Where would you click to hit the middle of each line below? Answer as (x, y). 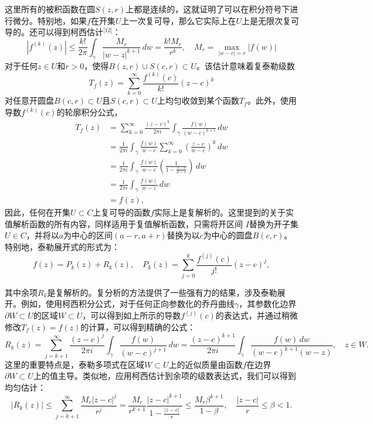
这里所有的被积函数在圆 (50, 9)
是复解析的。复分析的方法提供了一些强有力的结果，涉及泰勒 (162, 292)
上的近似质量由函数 (206, 364)
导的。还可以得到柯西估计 (54, 32)
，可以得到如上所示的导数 (132, 315)
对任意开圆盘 (29, 100)
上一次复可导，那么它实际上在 (179, 20)
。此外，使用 (272, 100)
